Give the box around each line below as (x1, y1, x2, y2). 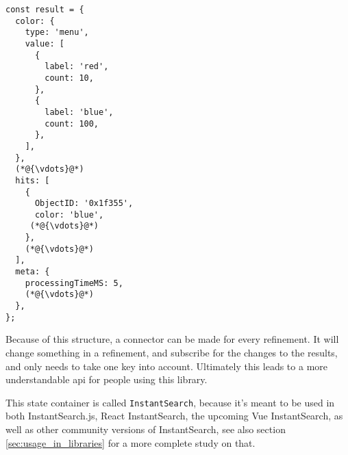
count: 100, (45, 118, 99, 129)
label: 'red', (45, 62, 109, 72)
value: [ (25, 38, 64, 49)
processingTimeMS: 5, (25, 278, 123, 288)
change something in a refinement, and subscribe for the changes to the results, (5, 345, 338, 359)
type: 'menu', (25, 27, 89, 38)
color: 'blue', (34, 209, 104, 220)
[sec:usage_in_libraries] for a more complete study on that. (5, 435, 256, 450)
